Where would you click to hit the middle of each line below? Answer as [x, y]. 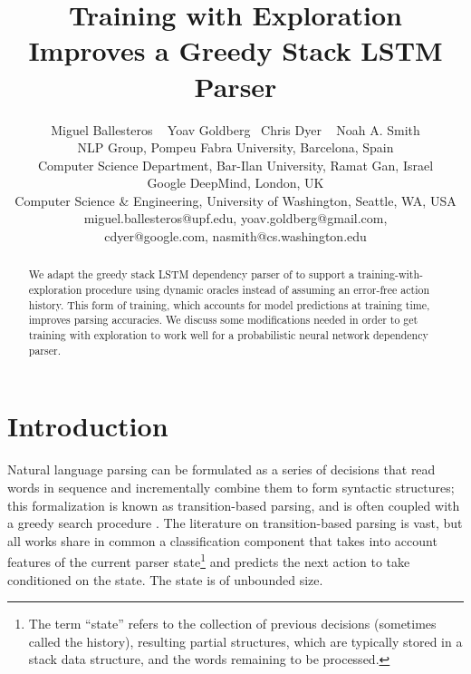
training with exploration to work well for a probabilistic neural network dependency [228, 335]
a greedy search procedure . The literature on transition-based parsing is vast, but [235, 523]
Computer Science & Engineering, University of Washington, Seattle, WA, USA [235, 200]
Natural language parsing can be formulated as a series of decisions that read [221, 469]
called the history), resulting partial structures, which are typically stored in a [245, 641]
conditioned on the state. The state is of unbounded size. [165, 579]
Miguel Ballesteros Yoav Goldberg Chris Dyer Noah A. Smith [235, 129]
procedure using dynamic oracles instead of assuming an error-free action [258, 290]
